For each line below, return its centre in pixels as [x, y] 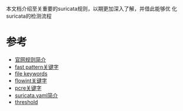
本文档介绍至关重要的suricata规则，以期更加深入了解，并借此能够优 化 [91, 9]
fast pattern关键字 [37, 67]
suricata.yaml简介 [36, 95]
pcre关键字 [28, 88]
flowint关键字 [31, 80]
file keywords [31, 73]
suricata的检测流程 [29, 16]
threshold [26, 102]
